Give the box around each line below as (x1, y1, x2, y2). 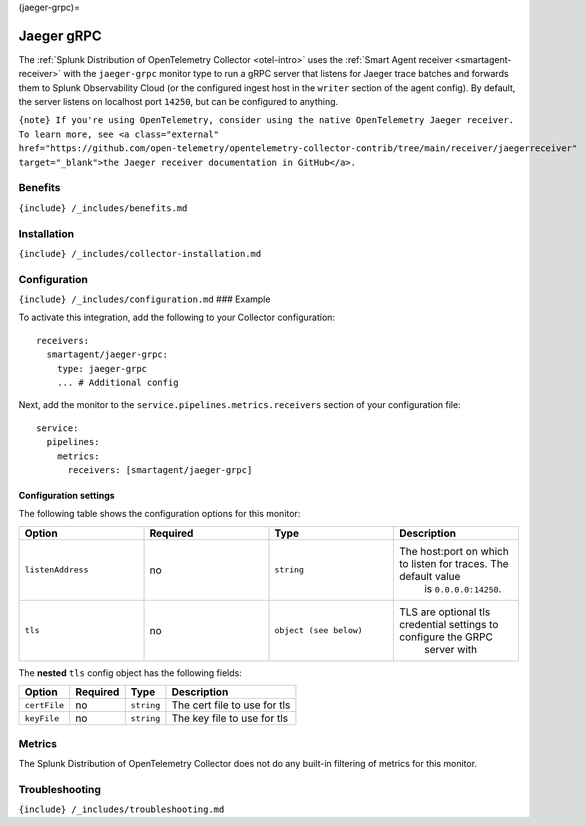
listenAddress (24, 565, 89, 575)
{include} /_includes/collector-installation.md (18, 248, 262, 259)
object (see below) (274, 625, 364, 636)
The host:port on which (398, 544, 509, 558)
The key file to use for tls (171, 711, 289, 725)
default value (398, 569, 461, 583)
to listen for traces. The (398, 556, 509, 570)
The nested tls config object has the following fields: (18, 666, 242, 679)
